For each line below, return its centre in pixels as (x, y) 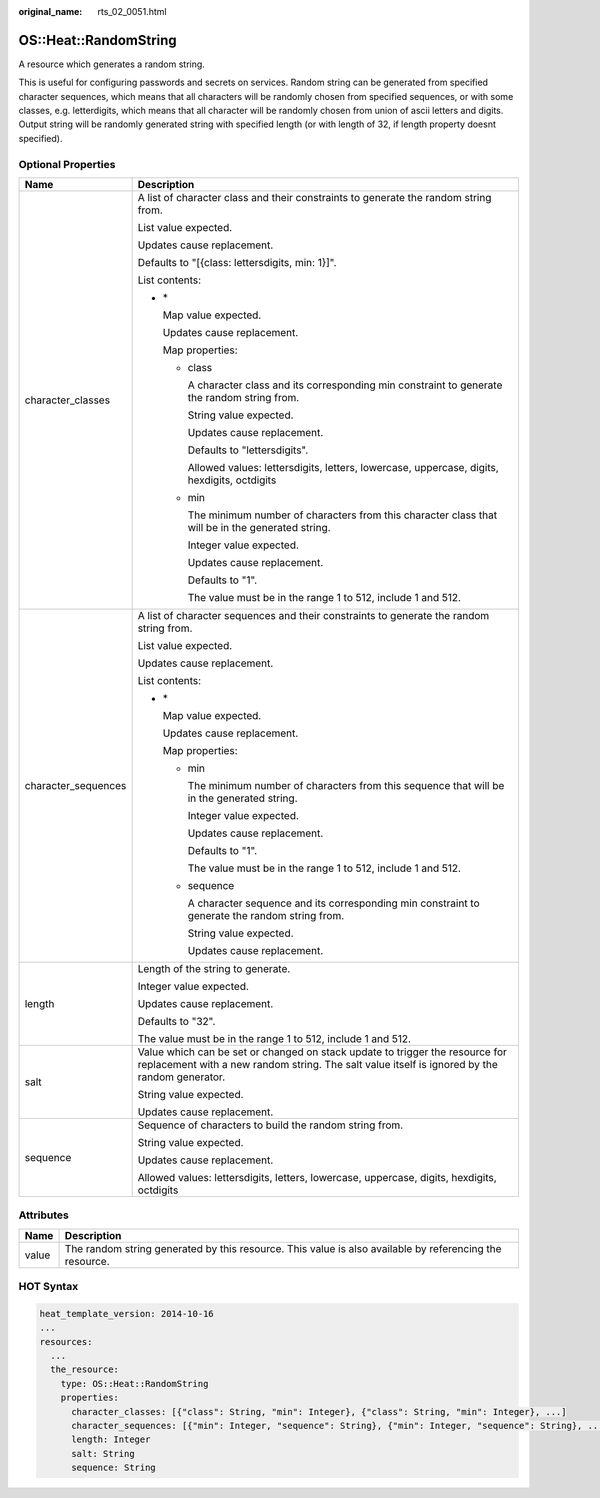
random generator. (181, 1077)
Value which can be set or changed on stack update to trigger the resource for (322, 1052)
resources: (66, 1341)
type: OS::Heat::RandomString (134, 1383)
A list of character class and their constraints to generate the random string (314, 197)
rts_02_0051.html (132, 11)
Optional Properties (67, 164)
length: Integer (111, 1439)
